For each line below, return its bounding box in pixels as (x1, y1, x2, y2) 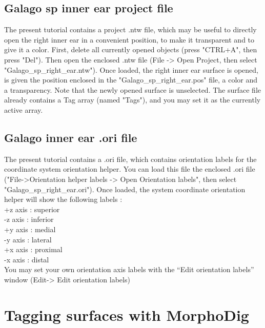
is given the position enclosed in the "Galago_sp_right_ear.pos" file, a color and (4, 74, 258, 85)
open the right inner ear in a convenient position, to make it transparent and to (4, 34, 255, 45)
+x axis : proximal (4, 244, 63, 255)
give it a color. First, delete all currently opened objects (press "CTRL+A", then (4, 44, 257, 55)
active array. (4, 104, 43, 115)
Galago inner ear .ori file (4, 129, 137, 145)
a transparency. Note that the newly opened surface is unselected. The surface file (4, 84, 261, 95)
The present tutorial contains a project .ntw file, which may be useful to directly (4, 24, 257, 35)
